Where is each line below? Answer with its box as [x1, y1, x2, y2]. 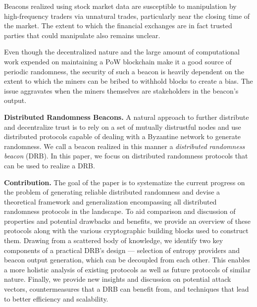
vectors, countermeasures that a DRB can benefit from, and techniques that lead [4, 284, 249, 294]
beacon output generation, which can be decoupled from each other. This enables [4, 255, 250, 265]
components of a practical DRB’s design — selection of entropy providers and [4, 245, 240, 255]
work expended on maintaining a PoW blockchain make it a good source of [4, 56, 232, 66]
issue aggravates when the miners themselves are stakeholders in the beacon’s [4, 85, 239, 96]
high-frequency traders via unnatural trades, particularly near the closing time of [4, 10, 250, 21]
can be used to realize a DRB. [4, 160, 95, 170]
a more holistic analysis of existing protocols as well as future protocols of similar [4, 264, 251, 274]
